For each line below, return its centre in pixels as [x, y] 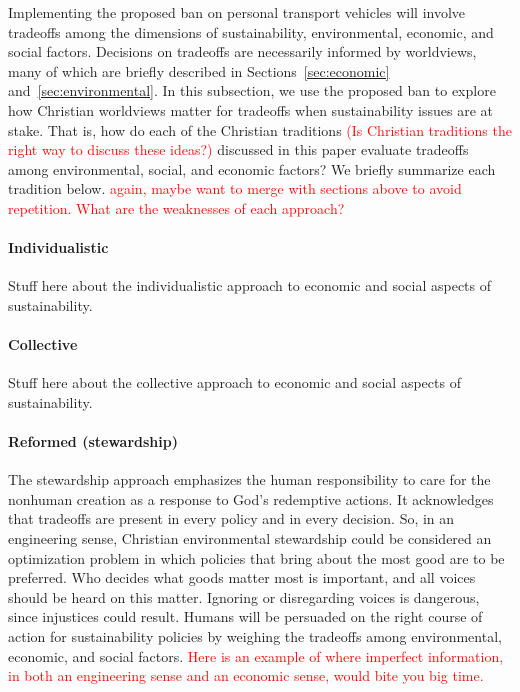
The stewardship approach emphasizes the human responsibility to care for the [249, 479]
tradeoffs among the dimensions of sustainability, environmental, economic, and [251, 31]
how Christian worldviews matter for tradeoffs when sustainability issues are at [251, 109]
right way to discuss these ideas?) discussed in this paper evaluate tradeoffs [238, 149]
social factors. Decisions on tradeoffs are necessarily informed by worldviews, [242, 51]
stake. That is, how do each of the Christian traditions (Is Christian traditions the [260, 129]
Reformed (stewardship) [93, 441]
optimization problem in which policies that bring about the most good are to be [256, 557]
